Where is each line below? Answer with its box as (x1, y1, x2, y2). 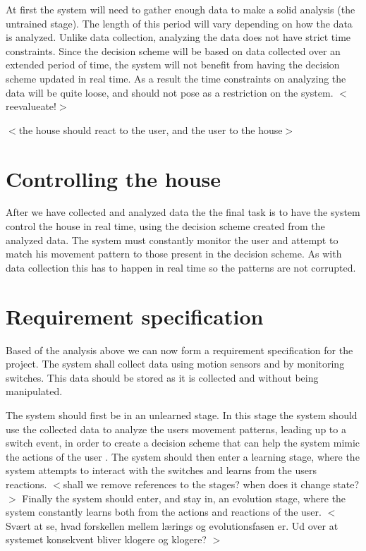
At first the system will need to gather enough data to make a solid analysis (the (6, 2, 355, 16)
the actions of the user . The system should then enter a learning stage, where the (6, 449, 360, 464)
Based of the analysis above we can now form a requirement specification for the (6, 342, 353, 357)
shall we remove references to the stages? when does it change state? (63, 476, 360, 491)
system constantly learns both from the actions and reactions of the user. (6, 504, 322, 519)
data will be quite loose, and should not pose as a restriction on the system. (6, 85, 334, 99)
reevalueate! (6, 99, 56, 114)
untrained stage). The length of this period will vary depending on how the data (6, 16, 353, 30)
